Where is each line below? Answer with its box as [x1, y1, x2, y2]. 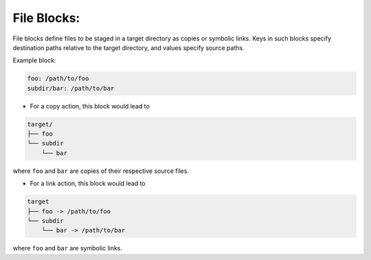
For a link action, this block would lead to [30, 179, 146, 188]
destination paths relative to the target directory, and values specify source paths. [12, 43, 245, 51]
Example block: [12, 56, 56, 64]
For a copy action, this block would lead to [30, 102, 150, 110]
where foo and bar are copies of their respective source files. [12, 167, 189, 175]
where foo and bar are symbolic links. [12, 244, 123, 252]
